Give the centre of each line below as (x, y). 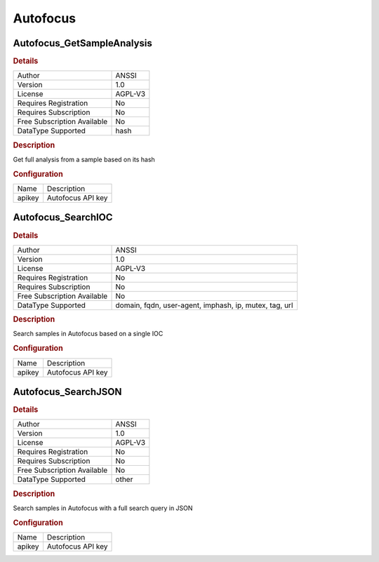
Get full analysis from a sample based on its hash (84, 159)
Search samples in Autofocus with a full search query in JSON (103, 508)
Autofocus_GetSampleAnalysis (82, 43)
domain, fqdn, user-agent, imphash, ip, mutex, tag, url (204, 305)
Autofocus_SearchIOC (63, 218)
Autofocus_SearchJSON (67, 392)
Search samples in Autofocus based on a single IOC (88, 334)
